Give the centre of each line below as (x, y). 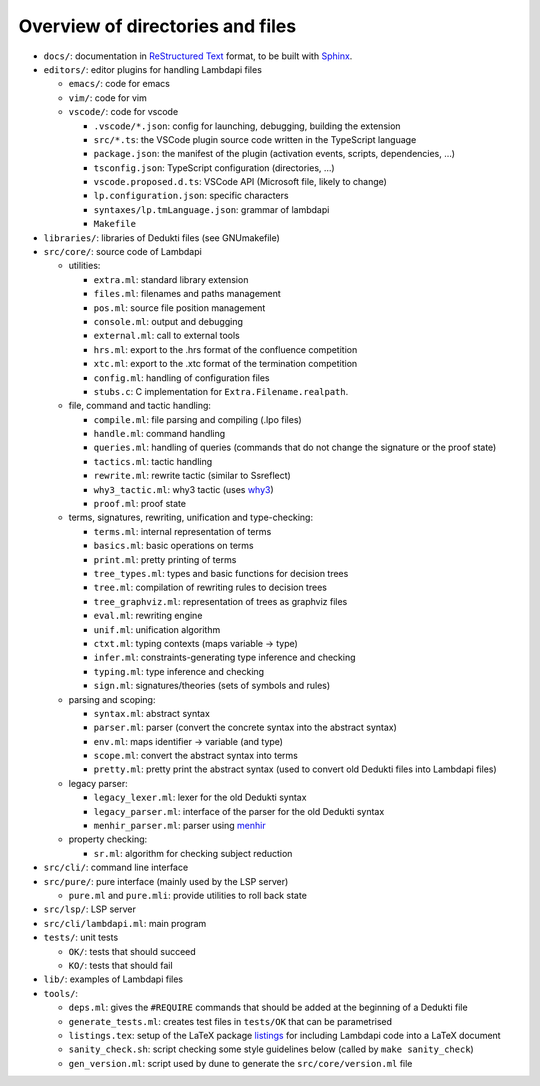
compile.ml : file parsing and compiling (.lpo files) (197, 419)
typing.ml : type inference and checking (179, 671)
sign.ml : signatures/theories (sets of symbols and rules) (212, 686)
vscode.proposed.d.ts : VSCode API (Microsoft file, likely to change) (240, 182)
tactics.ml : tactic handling (153, 461)
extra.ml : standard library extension (171, 279)
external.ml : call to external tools (166, 336)
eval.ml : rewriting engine (148, 616)
